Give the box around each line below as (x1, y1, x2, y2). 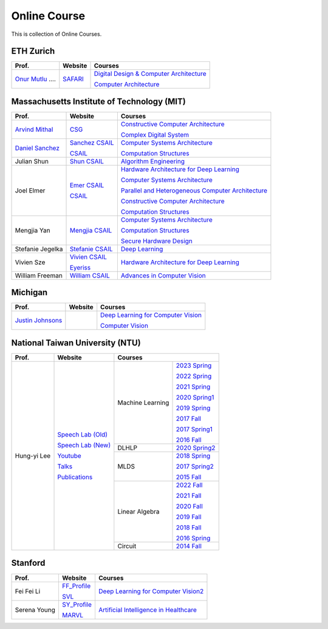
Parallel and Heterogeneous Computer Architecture (120, 186, 267, 194)
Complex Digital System (120, 131, 190, 139)
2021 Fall (176, 492, 202, 500)
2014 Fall (176, 542, 202, 550)
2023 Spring (176, 361, 212, 370)
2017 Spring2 (176, 462, 214, 471)
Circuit (117, 542, 137, 550)
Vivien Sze (15, 258, 46, 267)
